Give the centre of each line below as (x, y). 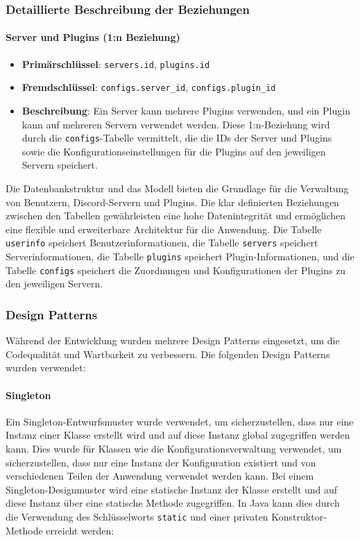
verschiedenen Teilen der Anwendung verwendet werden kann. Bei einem (160, 476)
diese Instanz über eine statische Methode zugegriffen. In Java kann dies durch (173, 503)
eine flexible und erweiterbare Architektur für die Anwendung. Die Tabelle (164, 229)
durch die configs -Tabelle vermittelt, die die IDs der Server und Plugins (177, 138)
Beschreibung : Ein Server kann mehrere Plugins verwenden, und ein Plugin (186, 110)
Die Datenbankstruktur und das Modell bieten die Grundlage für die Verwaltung (177, 188)
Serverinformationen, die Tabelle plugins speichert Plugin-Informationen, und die (180, 256)
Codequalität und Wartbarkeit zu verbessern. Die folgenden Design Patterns (168, 354)
